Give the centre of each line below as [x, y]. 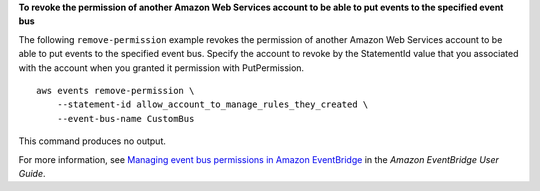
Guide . [32, 173]
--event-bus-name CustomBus [125, 118]
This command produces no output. [92, 141]
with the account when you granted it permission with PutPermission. [161, 67]
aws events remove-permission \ [115, 90]
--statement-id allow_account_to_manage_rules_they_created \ [212, 104]
